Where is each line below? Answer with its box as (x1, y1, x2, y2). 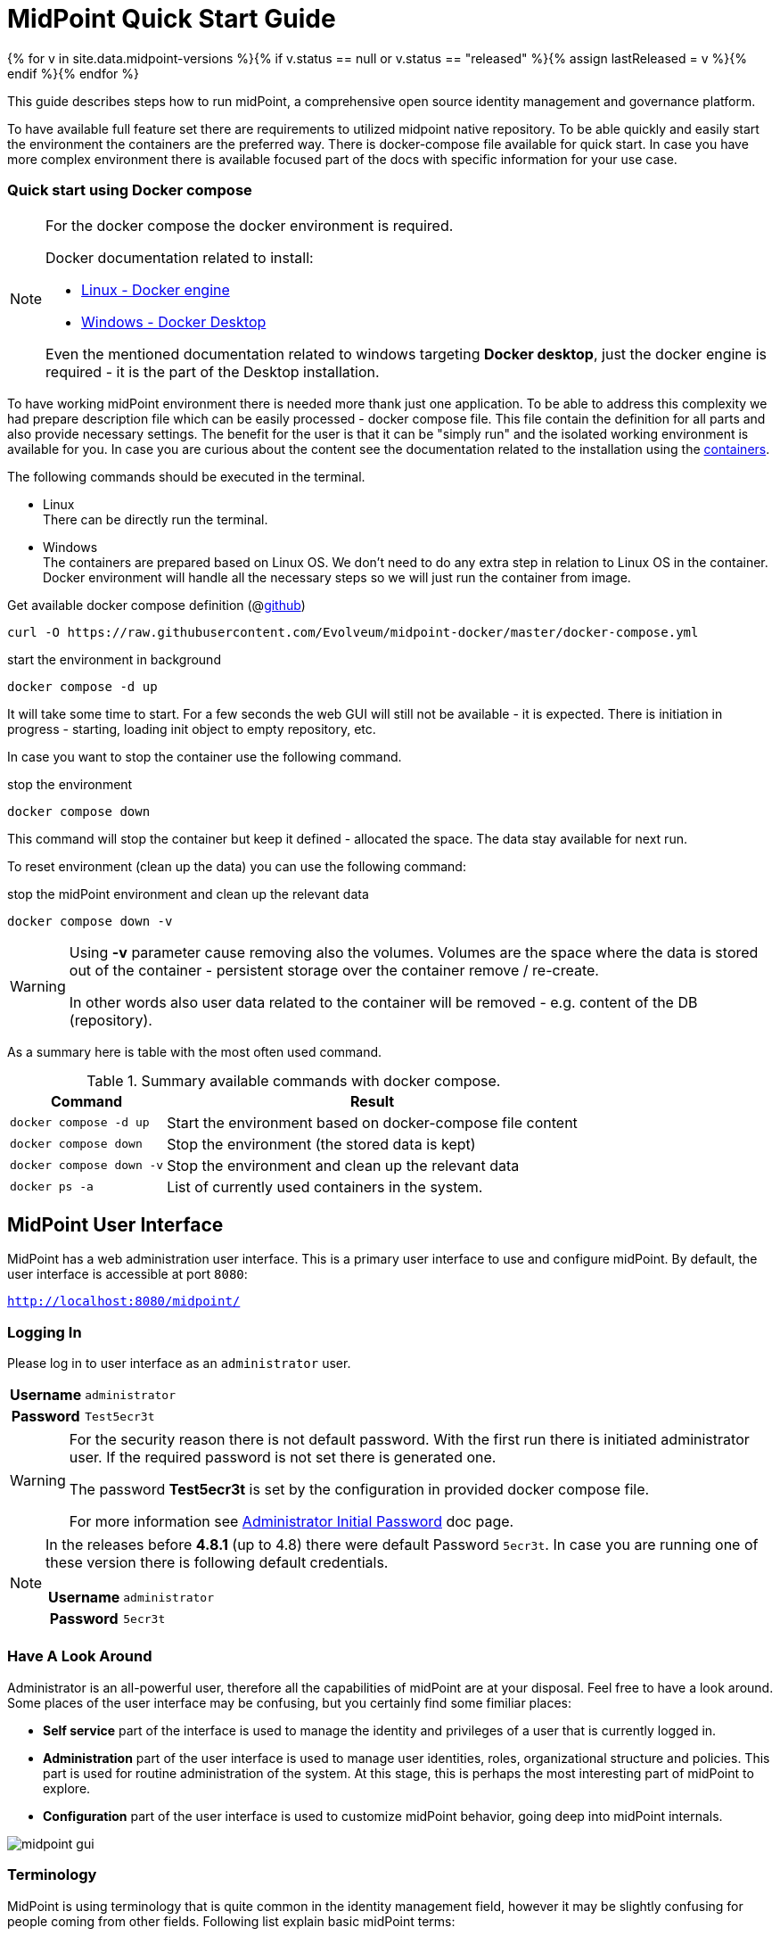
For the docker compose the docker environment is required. (45, 216, 454, 235)
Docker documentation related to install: (45, 248, 314, 267)
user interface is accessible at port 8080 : (7, 1266, 248, 1282)
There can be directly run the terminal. (43, 511, 268, 527)
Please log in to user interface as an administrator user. (7, 1355, 351, 1372)
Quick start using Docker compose (7, 181, 252, 200)
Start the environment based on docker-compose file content (167, 1113, 578, 1132)
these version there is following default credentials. (45, 1553, 389, 1572)
